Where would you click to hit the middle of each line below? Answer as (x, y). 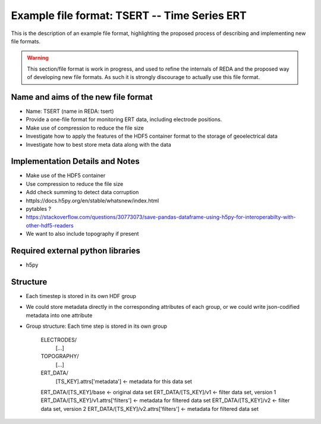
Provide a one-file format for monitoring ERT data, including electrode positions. (124, 119)
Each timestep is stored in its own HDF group (81, 296)
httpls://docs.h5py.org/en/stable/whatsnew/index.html (92, 200)
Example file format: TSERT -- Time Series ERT (129, 15)
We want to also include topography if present (82, 234)
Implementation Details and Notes (75, 161)
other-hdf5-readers (50, 225)
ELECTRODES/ (59, 340)
